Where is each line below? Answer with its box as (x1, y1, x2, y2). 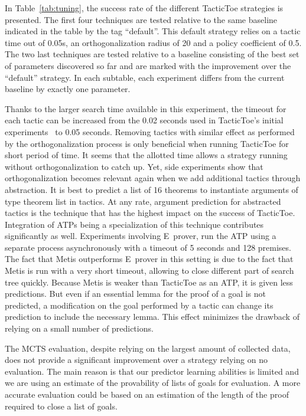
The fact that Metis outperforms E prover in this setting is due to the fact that (5, 253, 294, 265)
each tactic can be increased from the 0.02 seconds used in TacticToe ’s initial (5, 114, 284, 126)
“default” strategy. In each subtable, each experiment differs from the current (5, 71, 285, 83)
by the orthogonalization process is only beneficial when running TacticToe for (5, 137, 289, 149)
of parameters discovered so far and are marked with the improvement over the (5, 59, 291, 71)
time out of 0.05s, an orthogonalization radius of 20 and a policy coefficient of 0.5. (5, 36, 302, 48)
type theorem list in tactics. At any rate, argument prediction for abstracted (5, 195, 281, 207)
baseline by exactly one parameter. (5, 83, 131, 95)
